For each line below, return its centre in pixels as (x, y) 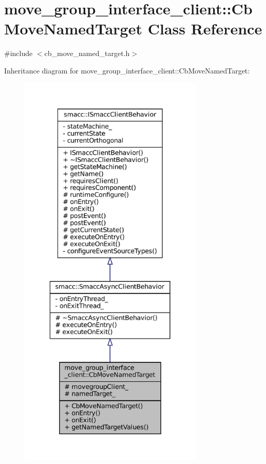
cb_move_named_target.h (87, 53)
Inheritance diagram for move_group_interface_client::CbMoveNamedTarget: (127, 70)
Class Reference (205, 29)
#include (18, 53)
